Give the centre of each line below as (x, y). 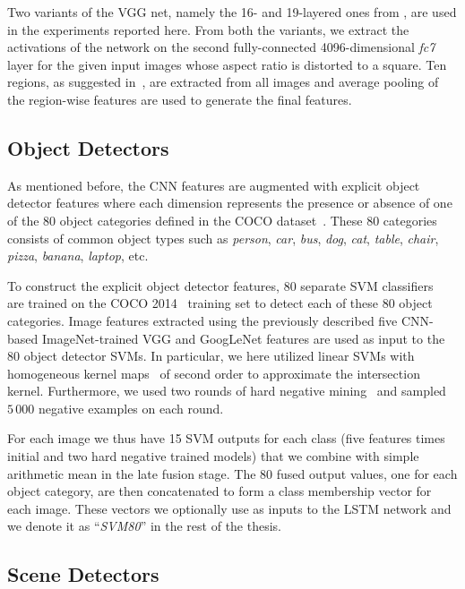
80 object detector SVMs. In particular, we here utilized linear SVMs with (211, 356)
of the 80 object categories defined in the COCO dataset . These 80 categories (222, 220)
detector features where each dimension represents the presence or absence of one (230, 203)
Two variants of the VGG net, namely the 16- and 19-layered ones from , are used (232, 12)
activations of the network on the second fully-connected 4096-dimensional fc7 (221, 47)
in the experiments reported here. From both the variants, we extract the (208, 29)
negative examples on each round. (131, 408)
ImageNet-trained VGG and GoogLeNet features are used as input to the (243, 338)
